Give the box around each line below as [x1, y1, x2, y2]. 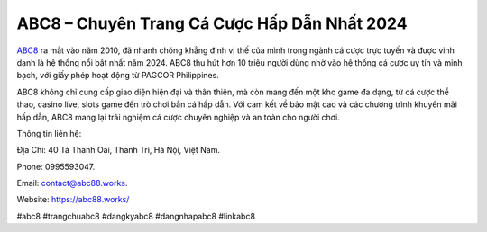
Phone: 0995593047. [16, 161, 96, 172]
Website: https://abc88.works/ [16, 194, 130, 205]
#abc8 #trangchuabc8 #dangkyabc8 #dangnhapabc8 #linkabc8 [16, 210, 256, 221]
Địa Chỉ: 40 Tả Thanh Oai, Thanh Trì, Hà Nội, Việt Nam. [16, 145, 221, 156]
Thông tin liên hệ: [16, 128, 82, 138]
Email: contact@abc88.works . [16, 178, 128, 189]
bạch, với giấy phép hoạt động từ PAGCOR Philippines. [16, 70, 220, 81]
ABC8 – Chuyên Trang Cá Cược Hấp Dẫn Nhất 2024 [16, 13, 408, 33]
